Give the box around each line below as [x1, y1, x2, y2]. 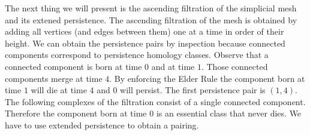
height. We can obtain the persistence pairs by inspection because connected [5, 36, 285, 49]
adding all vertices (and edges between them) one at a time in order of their [5, 25, 284, 38]
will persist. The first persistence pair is [120, 84, 266, 96]
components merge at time [5, 72, 103, 84]
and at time [151, 60, 195, 72]
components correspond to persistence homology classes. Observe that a [5, 48, 269, 61]
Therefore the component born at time [5, 107, 147, 119]
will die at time [31, 84, 87, 96]
